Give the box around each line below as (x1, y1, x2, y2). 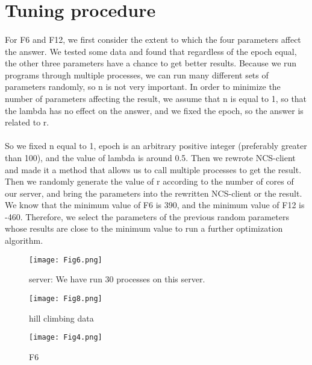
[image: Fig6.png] (29, 255, 102, 264)
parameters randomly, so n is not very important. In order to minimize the (5, 80, 281, 93)
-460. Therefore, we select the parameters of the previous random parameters (5, 210, 289, 223)
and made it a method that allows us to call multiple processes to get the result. (5, 163, 302, 176)
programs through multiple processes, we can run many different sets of (5, 68, 269, 81)
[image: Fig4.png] (29, 333, 102, 342)
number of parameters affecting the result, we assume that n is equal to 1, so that (5, 92, 307, 104)
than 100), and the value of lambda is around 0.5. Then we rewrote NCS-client (5, 151, 296, 163)
